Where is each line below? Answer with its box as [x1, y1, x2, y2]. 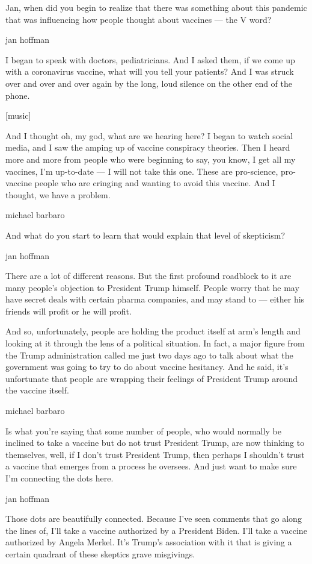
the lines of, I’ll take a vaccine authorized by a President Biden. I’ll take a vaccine [5, 524, 307, 536]
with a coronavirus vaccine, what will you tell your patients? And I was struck [5, 65, 294, 78]
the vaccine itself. [5, 384, 69, 396]
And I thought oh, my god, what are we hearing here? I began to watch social [5, 129, 293, 142]
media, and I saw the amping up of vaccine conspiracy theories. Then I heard [5, 141, 290, 154]
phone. [5, 89, 30, 101]
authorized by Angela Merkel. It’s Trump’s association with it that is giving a [5, 536, 292, 548]
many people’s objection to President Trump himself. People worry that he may [5, 281, 299, 293]
